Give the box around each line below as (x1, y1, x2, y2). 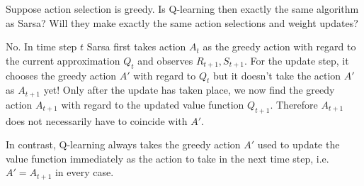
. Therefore (270, 97, 318, 111)
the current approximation (6, 53, 120, 67)
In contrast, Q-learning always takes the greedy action (6, 137, 241, 152)
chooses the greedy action (6, 67, 117, 82)
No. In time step (6, 39, 77, 54)
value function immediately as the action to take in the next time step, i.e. (6, 151, 329, 165)
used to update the (257, 137, 340, 152)
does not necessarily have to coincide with (6, 113, 188, 128)
